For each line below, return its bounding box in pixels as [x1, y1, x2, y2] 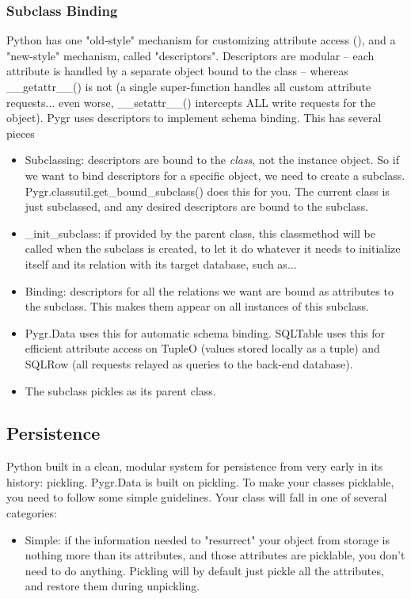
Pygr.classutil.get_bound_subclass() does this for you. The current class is [25, 182, 390, 199]
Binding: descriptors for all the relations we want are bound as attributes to [25, 282, 394, 299]
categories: [6, 505, 57, 521]
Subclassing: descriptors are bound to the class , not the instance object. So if [25, 151, 399, 168]
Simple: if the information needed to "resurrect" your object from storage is [25, 531, 390, 547]
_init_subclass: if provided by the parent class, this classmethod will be [25, 224, 375, 241]
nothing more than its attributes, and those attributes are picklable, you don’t [25, 547, 405, 563]
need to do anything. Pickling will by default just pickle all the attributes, [25, 562, 384, 578]
